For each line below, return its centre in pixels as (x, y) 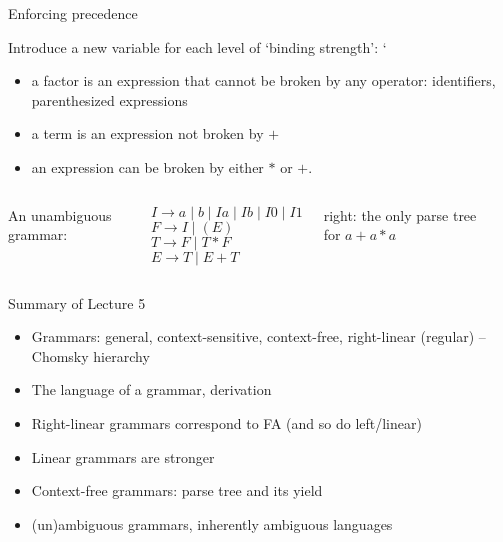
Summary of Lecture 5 (77, 302)
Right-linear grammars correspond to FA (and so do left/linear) (226, 422)
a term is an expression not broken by (147, 133)
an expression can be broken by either (147, 166)
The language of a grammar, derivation (151, 389)
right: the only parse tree (400, 214)
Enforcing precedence (73, 13)
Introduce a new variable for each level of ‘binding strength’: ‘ (197, 46)
